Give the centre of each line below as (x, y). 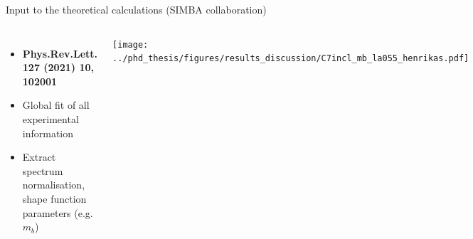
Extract (39, 157)
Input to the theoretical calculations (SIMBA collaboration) (136, 9)
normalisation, (54, 185)
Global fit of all (56, 105)
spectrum (43, 170)
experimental (51, 118)
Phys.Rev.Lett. (60, 53)
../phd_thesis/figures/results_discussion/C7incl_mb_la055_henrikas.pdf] (291, 59)
